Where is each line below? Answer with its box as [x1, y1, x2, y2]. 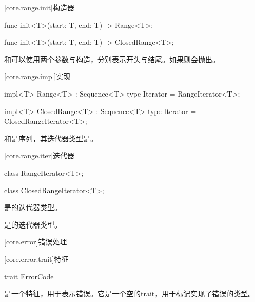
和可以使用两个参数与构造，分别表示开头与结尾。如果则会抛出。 [4, 53, 220, 64]
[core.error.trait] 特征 [4, 253, 69, 264]
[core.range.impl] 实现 [4, 71, 71, 82]
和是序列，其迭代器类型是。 [4, 133, 97, 143]
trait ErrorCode [4, 271, 54, 281]
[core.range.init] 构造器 [4, 2, 74, 12]
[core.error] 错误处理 [4, 236, 67, 247]
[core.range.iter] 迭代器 [4, 150, 75, 161]
